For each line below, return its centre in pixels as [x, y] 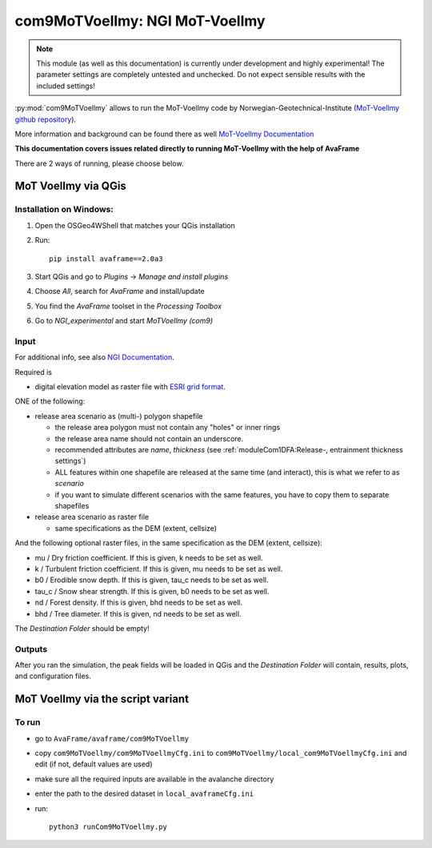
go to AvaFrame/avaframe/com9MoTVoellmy [112, 738]
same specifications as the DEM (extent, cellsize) [136, 528]
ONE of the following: [50, 401]
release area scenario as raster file [92, 517]
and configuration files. [53, 676]
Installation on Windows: [64, 210]
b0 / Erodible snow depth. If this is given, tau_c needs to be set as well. [152, 580]
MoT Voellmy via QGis [71, 186]
